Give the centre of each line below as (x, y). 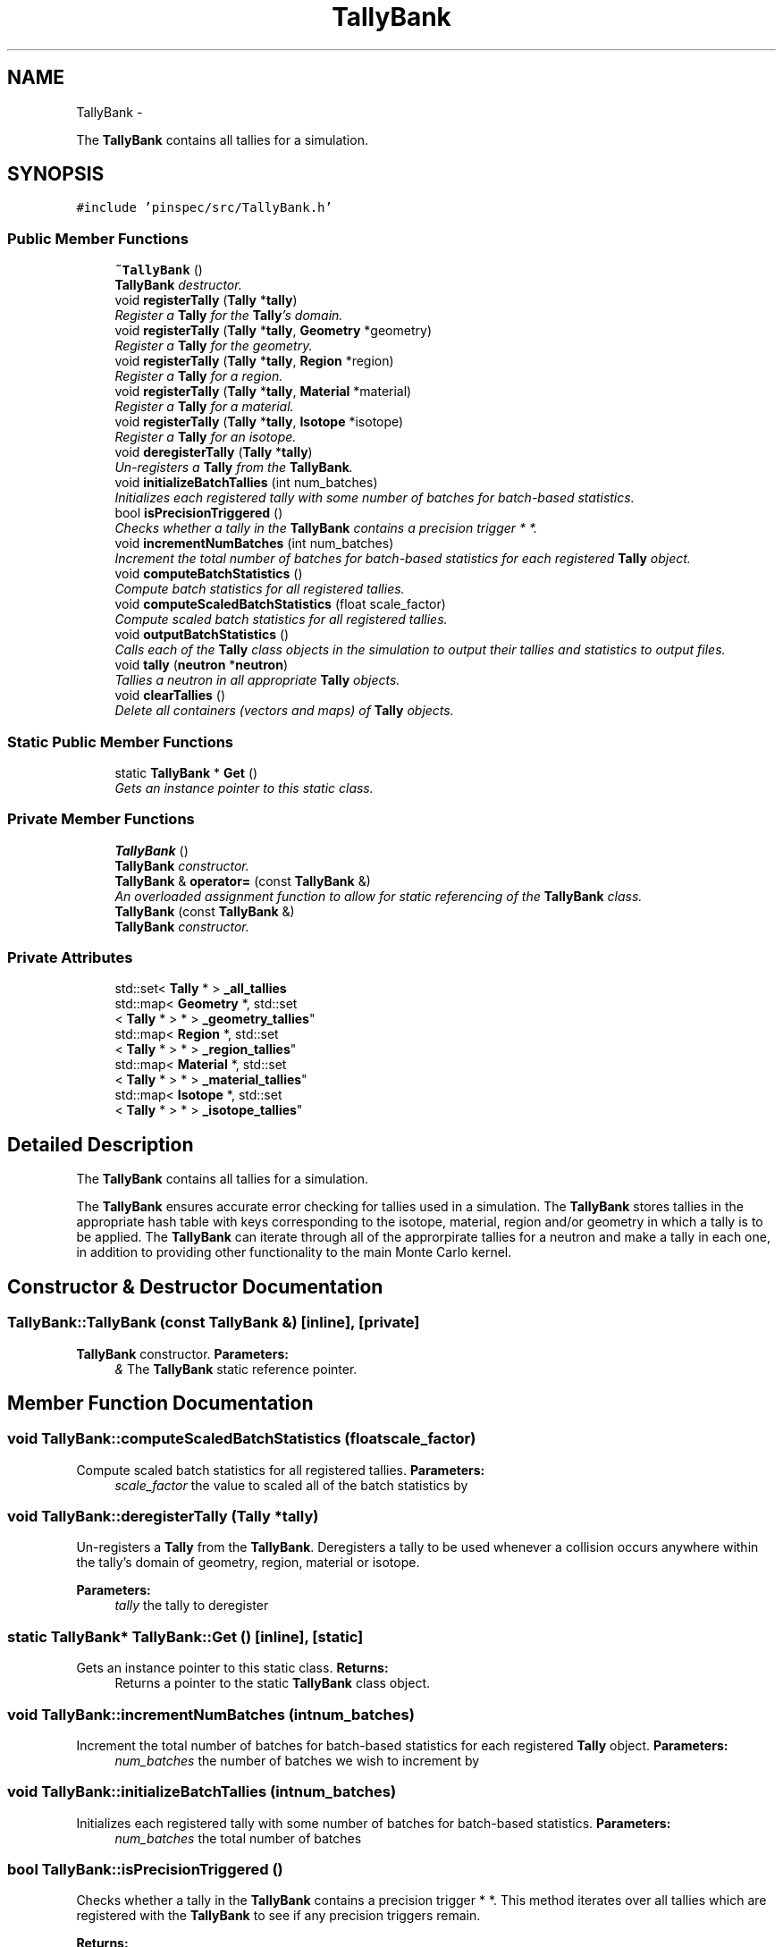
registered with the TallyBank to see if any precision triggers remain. (278, 1916)
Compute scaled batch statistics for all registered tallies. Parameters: (281, 1470)
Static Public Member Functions (121, 742)
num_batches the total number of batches (238, 1838)
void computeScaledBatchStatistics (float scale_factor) (280, 604)
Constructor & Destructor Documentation (195, 1286)
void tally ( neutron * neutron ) (201, 665)
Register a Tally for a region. (199, 376)
